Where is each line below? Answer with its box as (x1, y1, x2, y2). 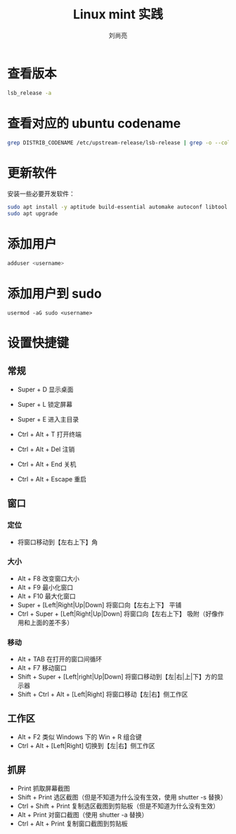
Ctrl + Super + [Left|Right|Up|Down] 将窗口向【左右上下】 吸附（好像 (17, 609, 218, 618)
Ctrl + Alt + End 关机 (17, 460, 77, 468)
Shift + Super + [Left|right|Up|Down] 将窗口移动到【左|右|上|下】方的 (17, 673, 218, 681)
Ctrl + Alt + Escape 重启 (17, 474, 87, 483)
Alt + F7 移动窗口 (17, 664, 67, 672)
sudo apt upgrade (7, 210, 58, 217)
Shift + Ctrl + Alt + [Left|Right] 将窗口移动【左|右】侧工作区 (17, 690, 188, 699)
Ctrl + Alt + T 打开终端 (17, 430, 82, 438)
